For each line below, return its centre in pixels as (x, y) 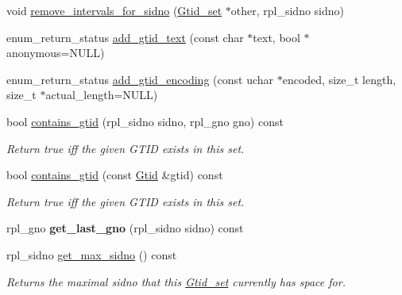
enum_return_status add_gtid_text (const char (125, 37)
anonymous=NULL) (56, 53)
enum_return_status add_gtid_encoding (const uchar (140, 79)
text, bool (276, 37)
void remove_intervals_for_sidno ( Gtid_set (114, 10)
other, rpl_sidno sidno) (288, 10)
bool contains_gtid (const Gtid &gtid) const (115, 175)
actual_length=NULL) (102, 95)
